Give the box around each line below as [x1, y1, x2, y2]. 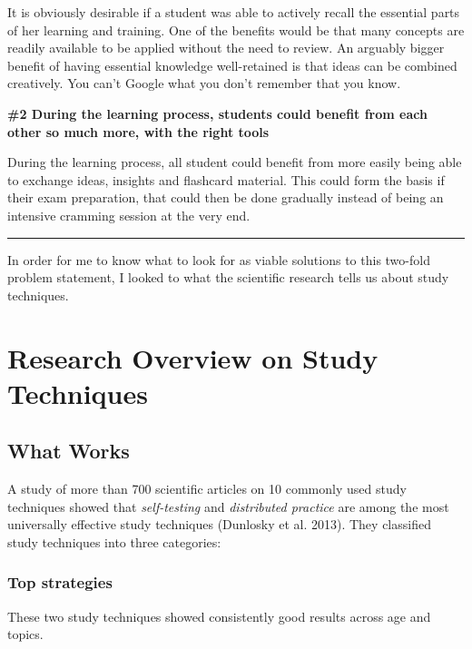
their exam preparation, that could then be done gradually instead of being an [7, 188, 444, 207]
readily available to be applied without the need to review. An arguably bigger [7, 38, 445, 57]
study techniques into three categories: [7, 532, 221, 551]
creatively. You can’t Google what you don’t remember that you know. [7, 74, 401, 93]
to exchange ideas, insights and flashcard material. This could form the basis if [7, 170, 445, 189]
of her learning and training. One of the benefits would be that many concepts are [7, 20, 465, 39]
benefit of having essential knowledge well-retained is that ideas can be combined [7, 55, 457, 74]
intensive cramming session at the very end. [7, 205, 251, 224]
